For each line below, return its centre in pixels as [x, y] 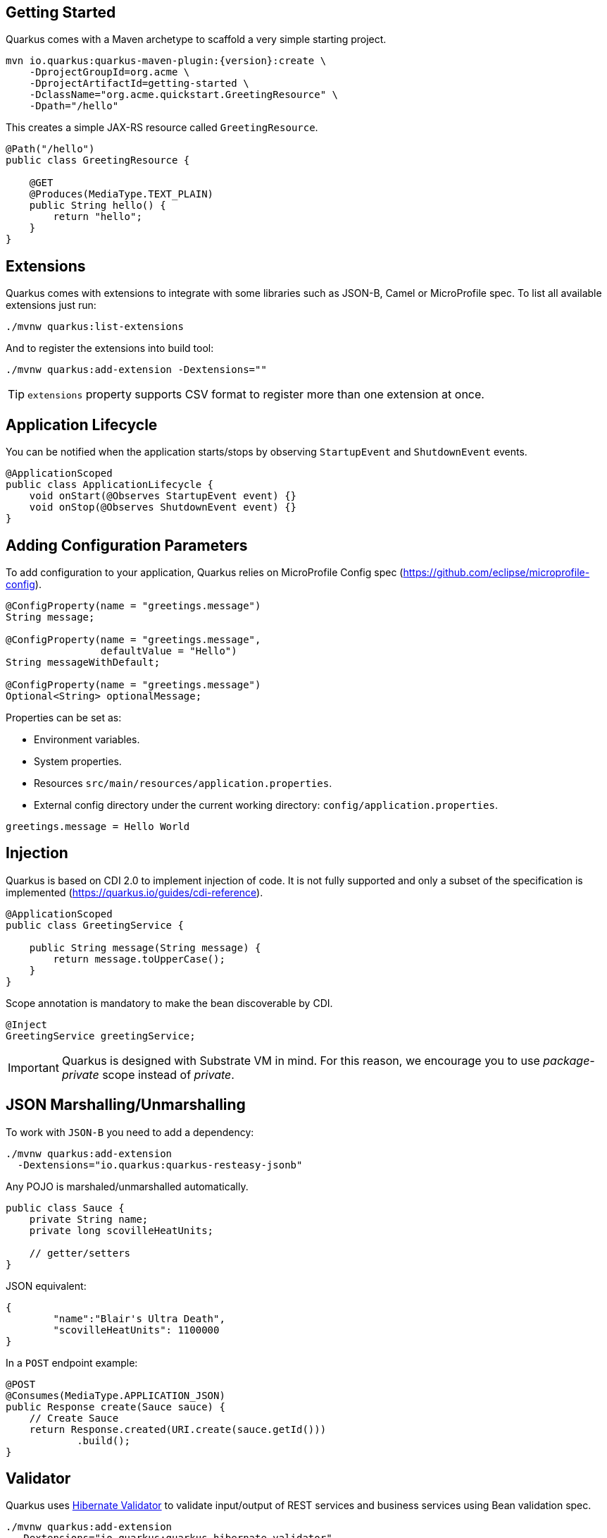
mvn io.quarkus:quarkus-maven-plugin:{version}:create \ [166, 61]
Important [33, 1067]
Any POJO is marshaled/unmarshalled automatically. [127, 1186]
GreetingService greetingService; [101, 1036]
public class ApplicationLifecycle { [110, 485]
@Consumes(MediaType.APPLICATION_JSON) [115, 1395]
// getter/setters [80, 1253]
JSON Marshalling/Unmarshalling [126, 1105]
